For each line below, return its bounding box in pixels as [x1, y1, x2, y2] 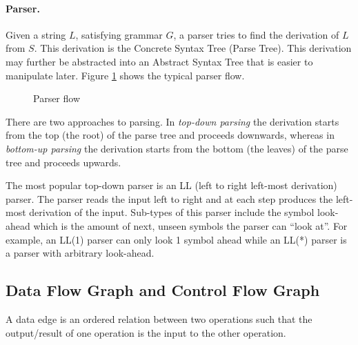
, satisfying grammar [75, 27, 163, 41]
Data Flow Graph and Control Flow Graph [6, 279, 320, 301]
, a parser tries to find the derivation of [173, 27, 339, 41]
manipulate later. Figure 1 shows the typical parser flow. [6, 68, 245, 82]
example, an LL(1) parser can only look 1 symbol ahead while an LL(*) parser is [6, 232, 347, 246]
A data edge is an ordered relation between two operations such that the [6, 311, 312, 326]
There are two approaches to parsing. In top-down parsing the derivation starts [6, 114, 339, 128]
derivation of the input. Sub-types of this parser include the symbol [29, 205, 315, 219]
